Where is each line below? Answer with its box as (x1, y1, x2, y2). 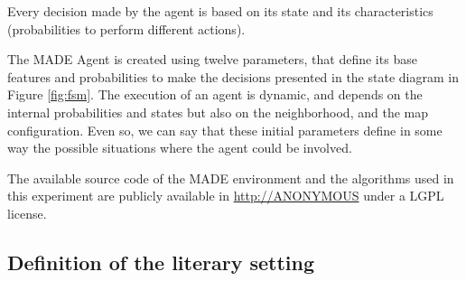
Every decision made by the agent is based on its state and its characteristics (7, 2, 433, 20)
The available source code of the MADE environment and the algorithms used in (7, 168, 454, 187)
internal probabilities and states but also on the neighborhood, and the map (7, 102, 428, 121)
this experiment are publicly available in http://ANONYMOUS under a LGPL (7, 186, 444, 205)
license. (7, 203, 47, 222)
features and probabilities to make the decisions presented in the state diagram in (7, 67, 459, 86)
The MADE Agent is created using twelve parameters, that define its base (7, 50, 417, 69)
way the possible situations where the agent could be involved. (7, 138, 352, 157)
